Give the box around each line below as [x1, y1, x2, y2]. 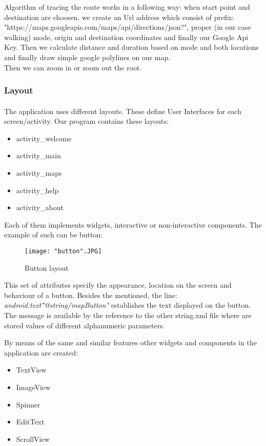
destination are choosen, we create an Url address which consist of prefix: [4, 11, 234, 22]
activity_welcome [16, 133, 72, 143]
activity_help [16, 184, 59, 195]
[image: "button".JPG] [25, 247, 102, 255]
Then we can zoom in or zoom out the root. [4, 62, 142, 72]
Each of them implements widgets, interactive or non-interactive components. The [4, 219, 262, 230]
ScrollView [16, 433, 50, 444]
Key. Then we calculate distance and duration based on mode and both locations [4, 42, 259, 52]
